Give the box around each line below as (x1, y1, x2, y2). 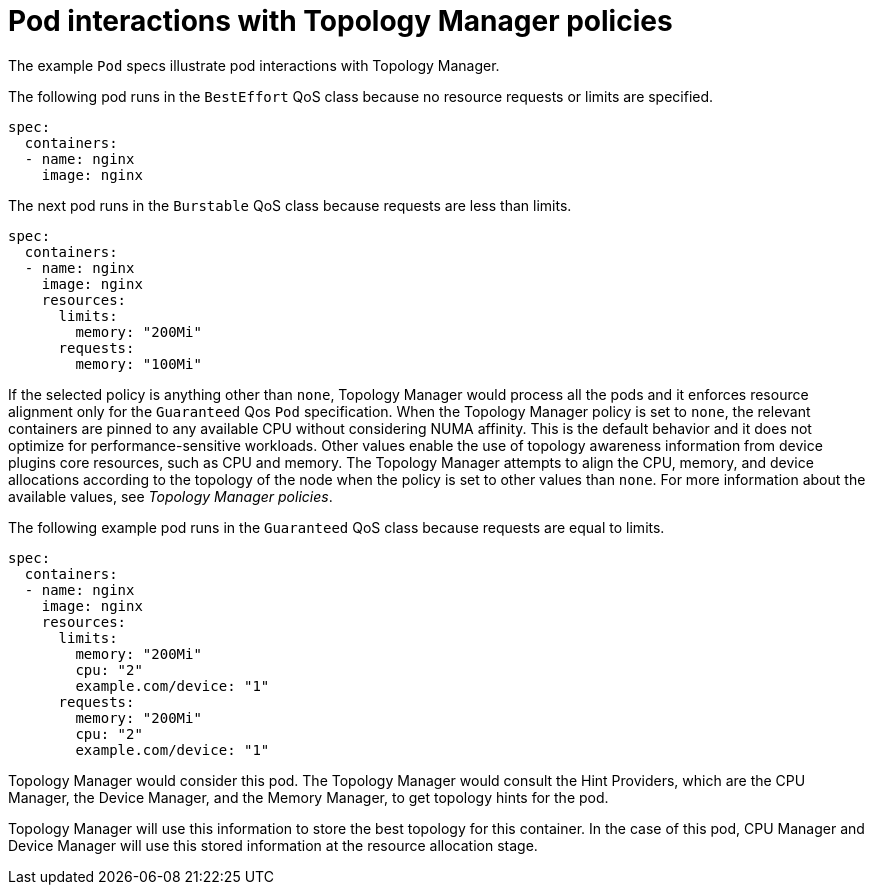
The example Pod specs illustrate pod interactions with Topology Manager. (8, 56, 500, 74)
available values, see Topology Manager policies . (8, 487, 333, 505)
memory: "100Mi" (75, 355, 202, 372)
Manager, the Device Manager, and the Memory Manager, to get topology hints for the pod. (8, 788, 609, 806)
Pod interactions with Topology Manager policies (8, 4, 673, 38)
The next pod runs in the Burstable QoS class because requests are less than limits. (8, 196, 572, 214)
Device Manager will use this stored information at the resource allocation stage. (8, 836, 538, 854)
